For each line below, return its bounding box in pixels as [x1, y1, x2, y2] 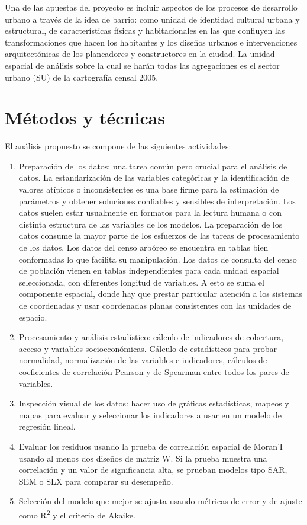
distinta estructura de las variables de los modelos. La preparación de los [18, 217, 283, 230]
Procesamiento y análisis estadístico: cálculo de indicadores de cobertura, [18, 331, 284, 343]
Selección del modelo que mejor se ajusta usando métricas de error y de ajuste [18, 495, 302, 507]
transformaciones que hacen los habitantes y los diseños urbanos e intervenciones [5, 36, 298, 48]
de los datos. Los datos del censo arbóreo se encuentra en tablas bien [18, 241, 269, 254]
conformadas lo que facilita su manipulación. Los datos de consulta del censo [18, 252, 297, 265]
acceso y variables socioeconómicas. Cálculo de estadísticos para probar [18, 342, 277, 354]
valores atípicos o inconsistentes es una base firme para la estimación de [18, 183, 279, 196]
